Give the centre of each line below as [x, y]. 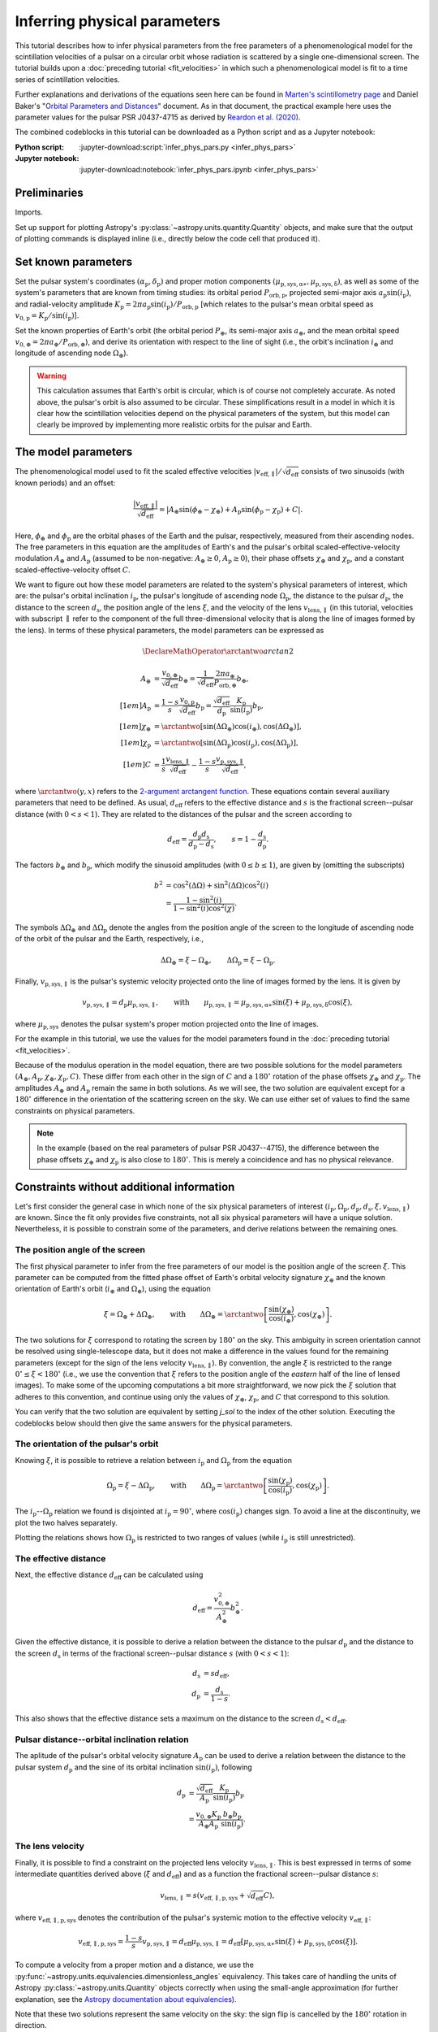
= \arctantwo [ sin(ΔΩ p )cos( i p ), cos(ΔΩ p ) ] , [226, 744]
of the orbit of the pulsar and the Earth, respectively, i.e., [109, 939]
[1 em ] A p [135, 706]
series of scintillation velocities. [68, 79]
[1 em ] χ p [136, 744]
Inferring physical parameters [118, 21]
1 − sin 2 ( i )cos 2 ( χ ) [204, 907]
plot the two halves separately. [66, 1522]
